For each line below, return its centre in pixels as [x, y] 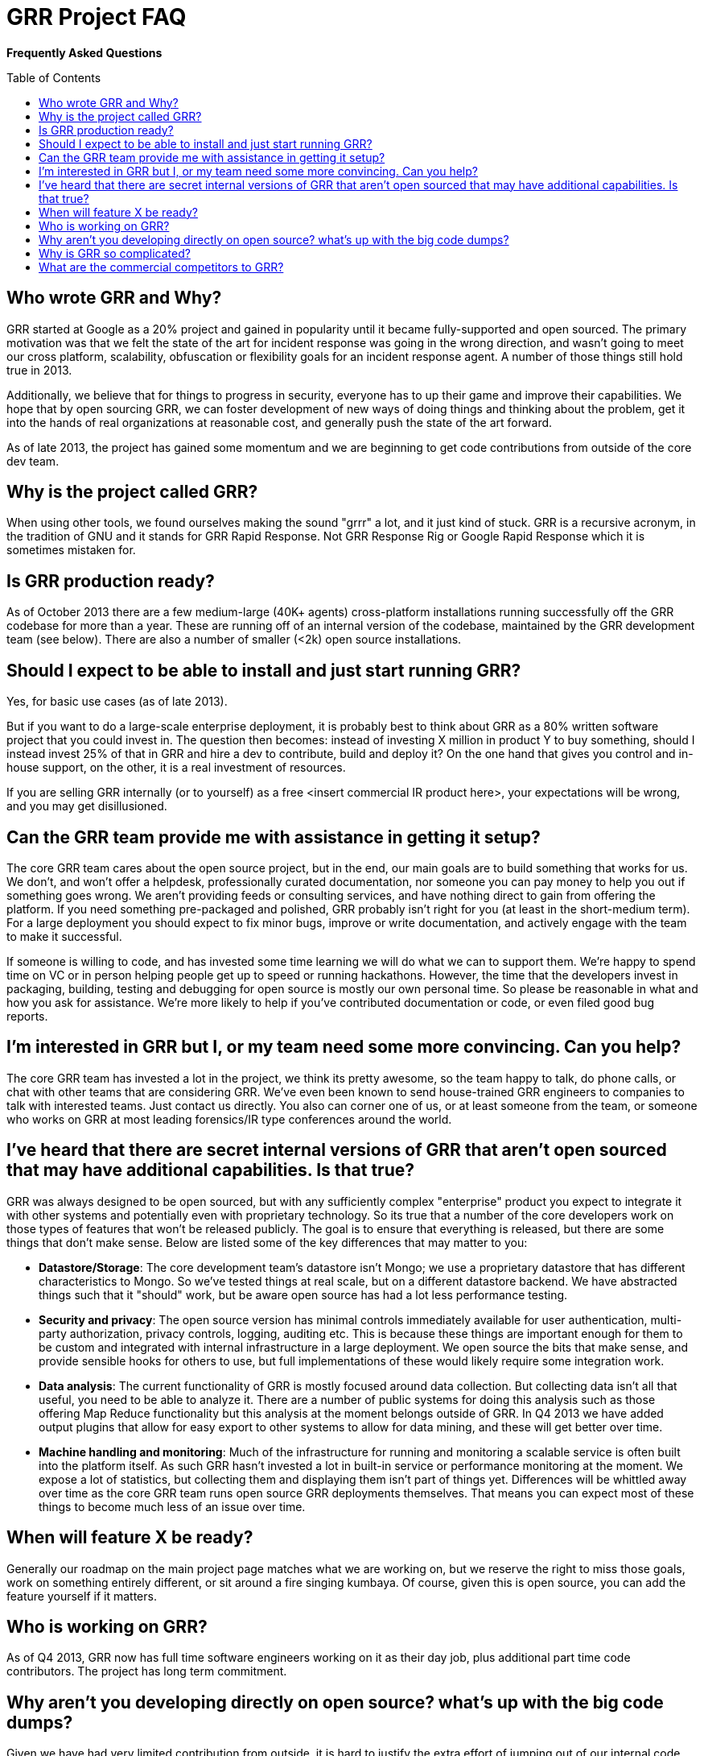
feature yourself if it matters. [82, 1596]
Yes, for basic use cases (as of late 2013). [117, 702]
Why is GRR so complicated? [115, 253]
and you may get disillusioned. [87, 806]
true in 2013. [39, 370]
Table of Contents [54, 77]
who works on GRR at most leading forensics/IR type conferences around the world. [229, 1119]
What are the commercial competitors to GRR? [161, 267]
